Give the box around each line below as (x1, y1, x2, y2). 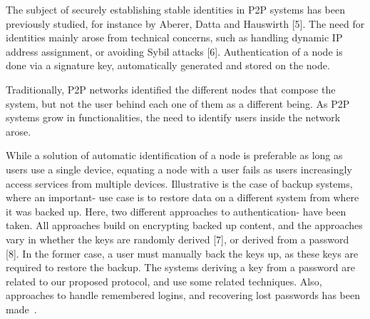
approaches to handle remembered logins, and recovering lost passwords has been (6, 288, 360, 303)
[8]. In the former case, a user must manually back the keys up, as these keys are (6, 245, 359, 260)
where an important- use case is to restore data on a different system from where (6, 190, 359, 205)
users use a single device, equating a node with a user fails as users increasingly (6, 161, 352, 176)
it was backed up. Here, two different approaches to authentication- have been (6, 203, 346, 218)
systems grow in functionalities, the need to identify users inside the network (6, 110, 341, 125)
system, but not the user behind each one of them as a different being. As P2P (6, 96, 350, 111)
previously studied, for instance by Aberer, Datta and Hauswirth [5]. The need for (6, 16, 365, 31)
